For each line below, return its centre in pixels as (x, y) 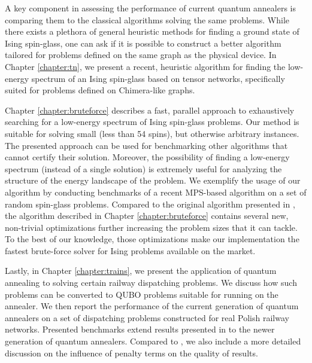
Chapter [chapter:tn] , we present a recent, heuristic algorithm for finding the (145, 66)
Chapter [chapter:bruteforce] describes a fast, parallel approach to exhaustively (150, 110)
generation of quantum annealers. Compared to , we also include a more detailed (153, 341)
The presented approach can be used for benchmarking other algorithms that (146, 145)
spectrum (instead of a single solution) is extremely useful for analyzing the (143, 168)
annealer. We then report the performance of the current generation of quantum (152, 306)
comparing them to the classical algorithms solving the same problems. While (147, 19)
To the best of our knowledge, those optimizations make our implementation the (152, 239)
